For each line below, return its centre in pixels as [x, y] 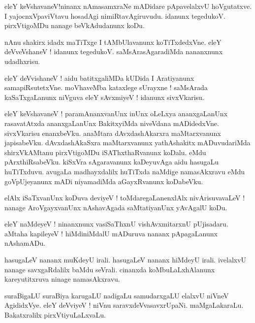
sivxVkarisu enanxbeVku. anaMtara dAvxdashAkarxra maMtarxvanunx [113, 133]
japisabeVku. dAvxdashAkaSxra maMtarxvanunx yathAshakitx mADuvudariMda [127, 143]
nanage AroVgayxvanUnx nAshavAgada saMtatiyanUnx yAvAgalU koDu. [116, 207]
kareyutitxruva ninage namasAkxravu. [62, 279]
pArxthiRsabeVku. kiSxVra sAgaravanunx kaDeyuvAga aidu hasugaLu [112, 162]
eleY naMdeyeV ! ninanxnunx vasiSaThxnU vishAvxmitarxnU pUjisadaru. [116, 224]
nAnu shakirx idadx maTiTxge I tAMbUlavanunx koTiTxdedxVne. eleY [113, 42]
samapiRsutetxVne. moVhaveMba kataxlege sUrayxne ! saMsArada [106, 87]
